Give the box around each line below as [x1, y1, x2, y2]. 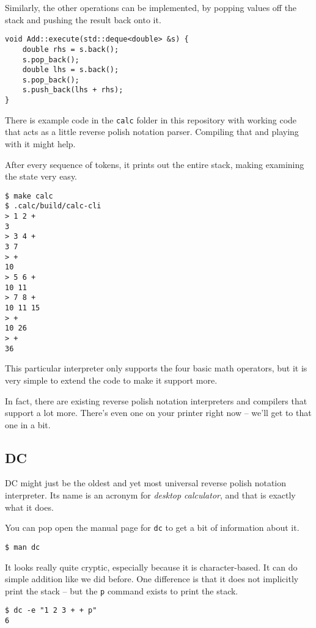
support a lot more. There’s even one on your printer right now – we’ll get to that [5, 406, 312, 419]
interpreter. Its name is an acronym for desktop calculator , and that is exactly [5, 489, 296, 502]
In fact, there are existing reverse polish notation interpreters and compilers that [5, 394, 307, 407]
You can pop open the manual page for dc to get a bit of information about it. [5, 521, 299, 534]
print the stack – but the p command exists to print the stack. [5, 584, 238, 597]
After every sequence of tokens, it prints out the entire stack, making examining [5, 158, 304, 170]
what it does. [5, 500, 54, 513]
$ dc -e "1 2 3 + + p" [5, 606, 97, 615]
